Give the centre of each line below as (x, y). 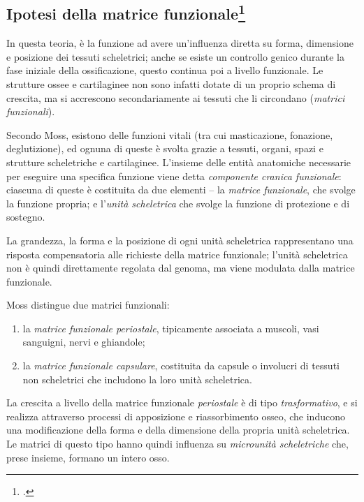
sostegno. (26, 217)
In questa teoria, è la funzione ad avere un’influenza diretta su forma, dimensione (180, 43)
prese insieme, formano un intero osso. (88, 457)
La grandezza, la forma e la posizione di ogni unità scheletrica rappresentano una (180, 240)
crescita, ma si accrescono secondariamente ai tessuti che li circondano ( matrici (176, 97)
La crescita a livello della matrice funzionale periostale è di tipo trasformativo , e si (182, 403)
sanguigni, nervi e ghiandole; (84, 342)
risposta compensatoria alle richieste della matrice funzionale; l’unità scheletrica (177, 254)
